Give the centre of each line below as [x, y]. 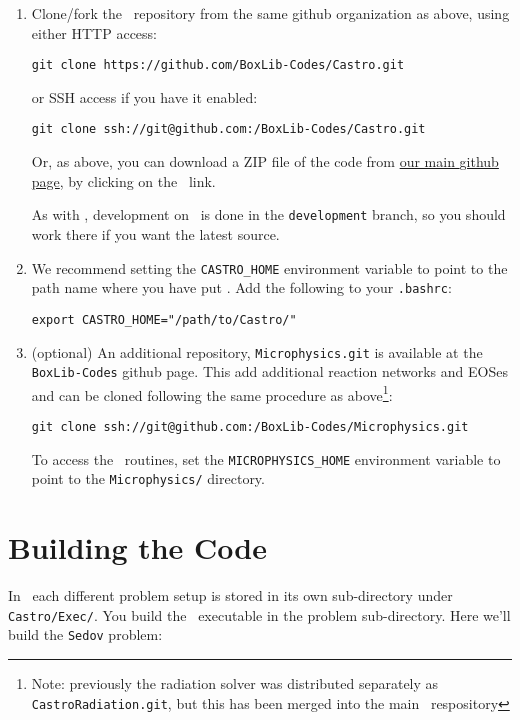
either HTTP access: [94, 32]
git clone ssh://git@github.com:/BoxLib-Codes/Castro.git [228, 129]
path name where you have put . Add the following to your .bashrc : [241, 287]
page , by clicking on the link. [123, 180]
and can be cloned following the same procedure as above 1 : [212, 393]
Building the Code [138, 547]
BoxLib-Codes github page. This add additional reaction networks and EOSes [269, 371]
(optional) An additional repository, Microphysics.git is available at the [257, 351]
